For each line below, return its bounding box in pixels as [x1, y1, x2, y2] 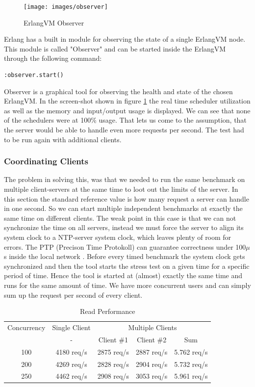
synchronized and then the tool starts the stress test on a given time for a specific [4, 260, 250, 271]
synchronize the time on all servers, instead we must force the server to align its [4, 222, 244, 232]
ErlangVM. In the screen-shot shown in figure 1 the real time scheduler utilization [4, 96, 251, 106]
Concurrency [7, 322, 46, 332]
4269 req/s [55, 359, 87, 369]
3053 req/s [135, 371, 168, 381]
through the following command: [4, 53, 102, 63]
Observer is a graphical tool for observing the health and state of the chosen [4, 86, 233, 96]
